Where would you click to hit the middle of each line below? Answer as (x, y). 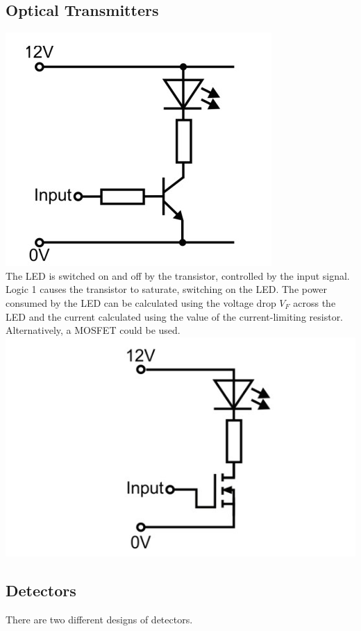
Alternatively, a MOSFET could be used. (93, 330)
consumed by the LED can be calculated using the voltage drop (141, 302)
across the (314, 302)
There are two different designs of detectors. (99, 619)
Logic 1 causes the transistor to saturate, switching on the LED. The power (166, 289)
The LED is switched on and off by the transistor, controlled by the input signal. (178, 275)
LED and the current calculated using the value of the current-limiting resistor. (175, 316)
